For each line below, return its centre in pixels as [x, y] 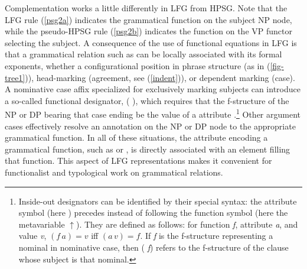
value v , [32, 236]
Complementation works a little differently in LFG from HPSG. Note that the [146, 8]
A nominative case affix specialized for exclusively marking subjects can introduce [153, 89]
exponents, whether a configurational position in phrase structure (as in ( [138, 65]
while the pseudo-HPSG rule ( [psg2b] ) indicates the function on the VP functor [148, 31]
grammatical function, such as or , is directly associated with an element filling [148, 149]
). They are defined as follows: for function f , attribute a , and [187, 224]
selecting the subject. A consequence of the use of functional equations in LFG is [151, 42]
